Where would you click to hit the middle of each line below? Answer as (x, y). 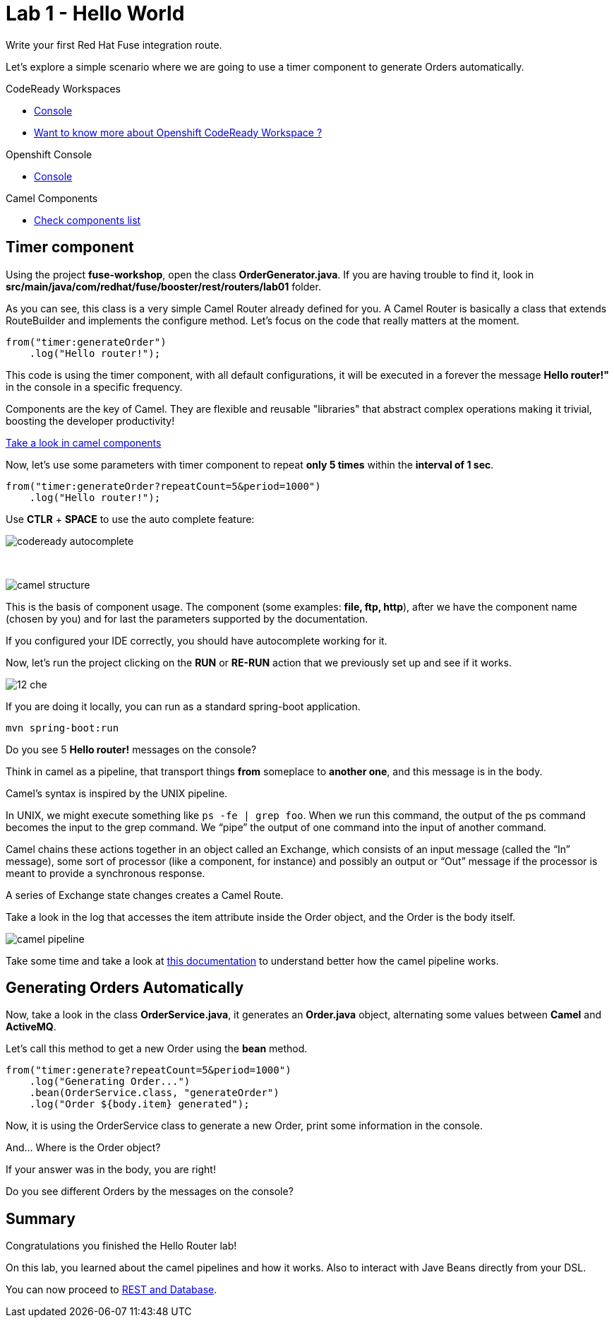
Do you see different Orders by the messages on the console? (150, 1192)
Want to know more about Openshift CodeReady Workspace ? (178, 132)
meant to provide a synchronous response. (106, 873)
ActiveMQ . (31, 1027)
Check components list (88, 220)
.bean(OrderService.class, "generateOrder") (154, 1093)
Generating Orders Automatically (125, 988)
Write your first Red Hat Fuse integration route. (114, 45)
